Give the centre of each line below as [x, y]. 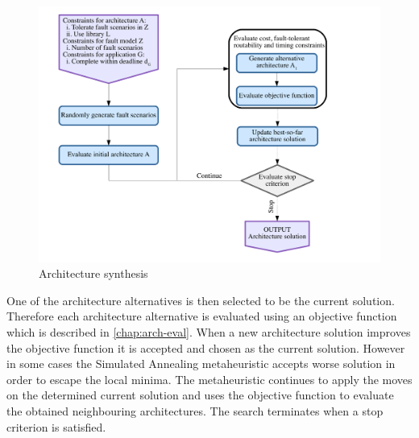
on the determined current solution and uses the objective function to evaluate [200, 395]
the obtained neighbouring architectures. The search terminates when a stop [195, 410]
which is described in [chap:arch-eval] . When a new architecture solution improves [209, 331]
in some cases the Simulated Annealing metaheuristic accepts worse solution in [201, 364]
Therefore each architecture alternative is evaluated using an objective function [202, 316]
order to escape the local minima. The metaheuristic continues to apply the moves [209, 379]
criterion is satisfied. [56, 426]
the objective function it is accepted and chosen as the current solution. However [206, 347]
